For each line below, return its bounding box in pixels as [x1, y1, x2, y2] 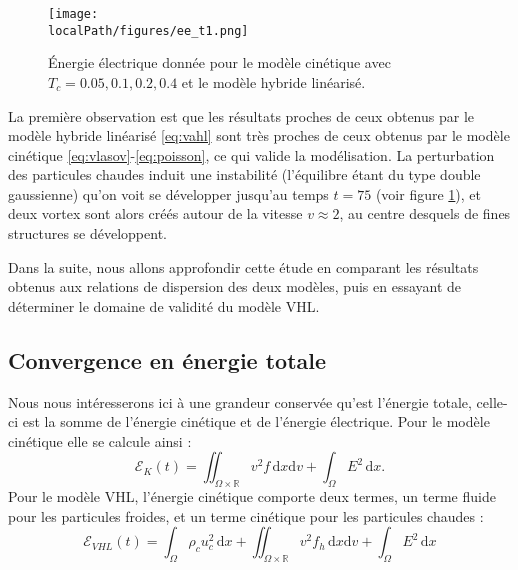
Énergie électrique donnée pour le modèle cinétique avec [48, 52, 391, 73]
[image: [48, 7, 99, 21]
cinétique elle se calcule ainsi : [8, 430, 192, 451]
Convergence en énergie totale [8, 344, 327, 375]
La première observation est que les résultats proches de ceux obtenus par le [8, 105, 475, 126]
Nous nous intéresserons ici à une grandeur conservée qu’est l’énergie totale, [8, 391, 472, 412]
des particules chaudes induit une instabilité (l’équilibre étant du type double [8, 164, 481, 185]
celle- [476, 391, 508, 412]
